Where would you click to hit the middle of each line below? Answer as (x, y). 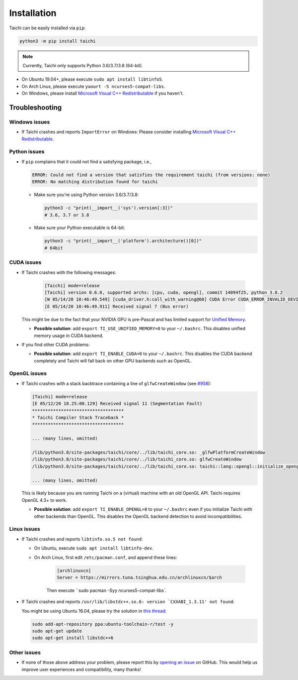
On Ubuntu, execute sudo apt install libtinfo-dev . (94, 548)
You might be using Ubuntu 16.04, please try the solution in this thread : (94, 611)
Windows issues (30, 122)
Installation (33, 13)
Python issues (27, 152)
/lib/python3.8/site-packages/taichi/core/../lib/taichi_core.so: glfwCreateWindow (137, 459)
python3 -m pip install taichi (58, 41)
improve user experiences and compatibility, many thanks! (81, 669)
